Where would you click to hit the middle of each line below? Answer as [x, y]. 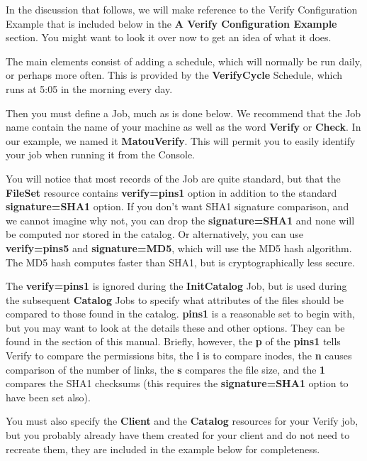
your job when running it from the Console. [101, 154]
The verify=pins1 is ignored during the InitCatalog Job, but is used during [176, 286]
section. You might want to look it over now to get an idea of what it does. [169, 37]
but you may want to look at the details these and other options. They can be [175, 327]
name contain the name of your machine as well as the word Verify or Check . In [183, 127]
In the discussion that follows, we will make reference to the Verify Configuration [182, 9]
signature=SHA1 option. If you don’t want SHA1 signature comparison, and [177, 206]
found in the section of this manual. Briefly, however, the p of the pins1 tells [173, 341]
